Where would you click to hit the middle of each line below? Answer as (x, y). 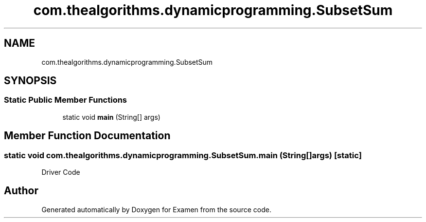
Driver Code (61, 172)
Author (21, 191)
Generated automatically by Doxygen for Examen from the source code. (156, 209)
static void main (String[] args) (111, 117)
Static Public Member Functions (66, 100)
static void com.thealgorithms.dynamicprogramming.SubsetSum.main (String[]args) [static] (183, 155)
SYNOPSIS (30, 81)
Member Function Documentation (87, 136)
